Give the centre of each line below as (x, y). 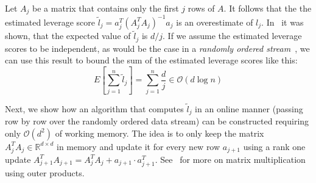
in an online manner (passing (249, 108)
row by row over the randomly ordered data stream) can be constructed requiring (157, 121)
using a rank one (274, 146)
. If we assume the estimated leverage (232, 36)
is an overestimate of (215, 22)
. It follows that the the (268, 8)
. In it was (283, 22)
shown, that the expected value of (68, 36)
